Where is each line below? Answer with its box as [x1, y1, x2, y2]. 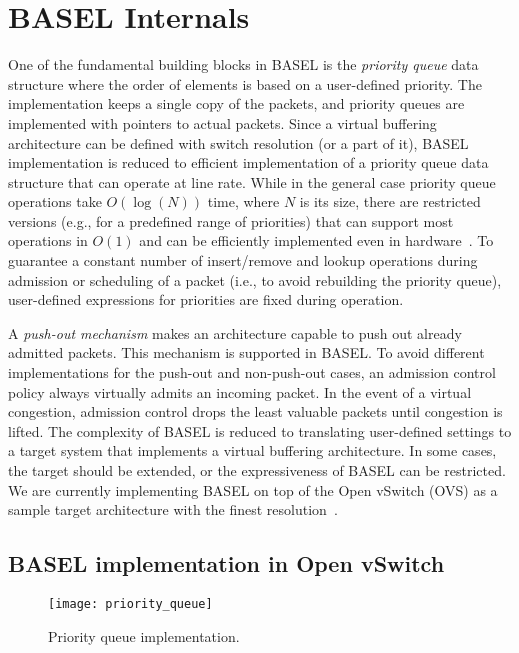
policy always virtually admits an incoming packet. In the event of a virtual [8, 381, 472, 402]
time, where [207, 191, 280, 212]
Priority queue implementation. [48, 625, 240, 646]
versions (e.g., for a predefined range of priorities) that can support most [8, 210, 454, 231]
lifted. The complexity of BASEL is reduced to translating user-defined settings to [8, 420, 512, 441]
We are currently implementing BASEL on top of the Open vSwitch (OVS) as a [8, 479, 498, 500]
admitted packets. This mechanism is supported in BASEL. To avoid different [8, 342, 485, 363]
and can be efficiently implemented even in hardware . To [139, 230, 494, 251]
